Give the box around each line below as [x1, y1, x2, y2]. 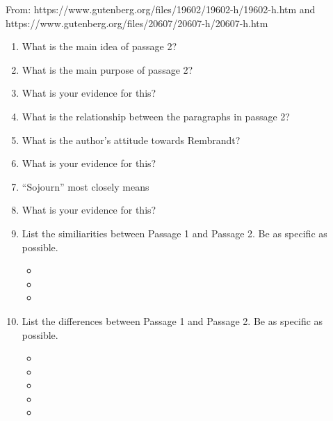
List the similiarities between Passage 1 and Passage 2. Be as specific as [22, 225, 327, 240]
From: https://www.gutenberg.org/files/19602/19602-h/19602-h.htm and [6, 2, 316, 16]
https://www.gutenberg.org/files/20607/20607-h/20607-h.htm [6, 15, 268, 30]
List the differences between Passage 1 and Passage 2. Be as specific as [22, 313, 323, 328]
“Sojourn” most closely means [22, 179, 149, 193]
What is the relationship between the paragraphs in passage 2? [22, 109, 290, 123]
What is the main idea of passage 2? [22, 39, 177, 54]
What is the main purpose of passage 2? [22, 62, 193, 77]
